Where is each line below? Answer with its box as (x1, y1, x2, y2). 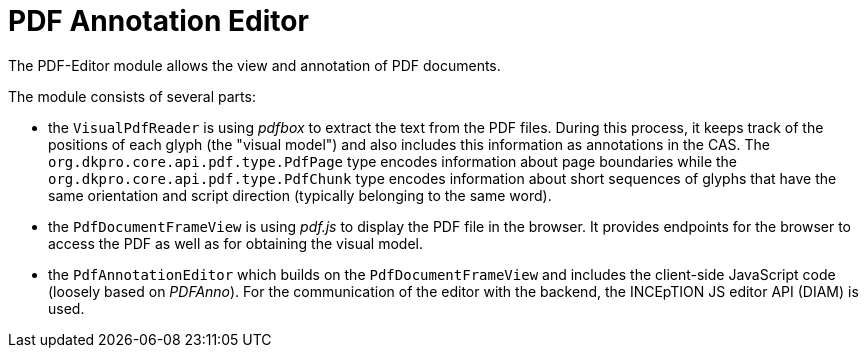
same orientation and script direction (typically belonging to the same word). (48, 186, 552, 204)
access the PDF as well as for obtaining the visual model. (48, 234, 423, 252)
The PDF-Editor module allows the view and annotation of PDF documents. (8, 56, 501, 74)
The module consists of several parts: (8, 87, 256, 105)
